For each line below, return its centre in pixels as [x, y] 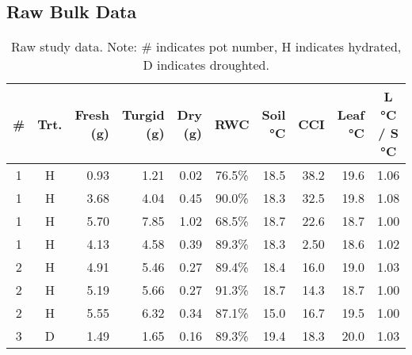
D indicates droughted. [206, 65]
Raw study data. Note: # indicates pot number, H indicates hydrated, [206, 47]
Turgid [143, 115]
